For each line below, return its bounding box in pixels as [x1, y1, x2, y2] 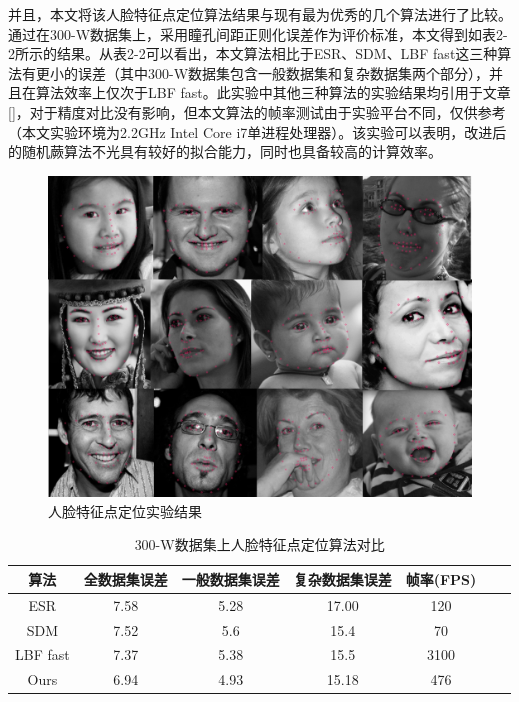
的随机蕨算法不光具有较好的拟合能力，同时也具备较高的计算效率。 [8, 141, 442, 162]
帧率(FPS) [405, 568, 477, 589]
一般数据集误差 [181, 568, 280, 589]
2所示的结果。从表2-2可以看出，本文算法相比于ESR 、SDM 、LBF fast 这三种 [8, 43, 498, 64]
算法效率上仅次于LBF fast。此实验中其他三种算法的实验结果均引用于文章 [35, 82, 511, 103]
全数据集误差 [83, 568, 168, 589]
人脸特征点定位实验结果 [48, 500, 202, 521]
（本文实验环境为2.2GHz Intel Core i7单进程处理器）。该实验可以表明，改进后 [8, 121, 507, 142]
